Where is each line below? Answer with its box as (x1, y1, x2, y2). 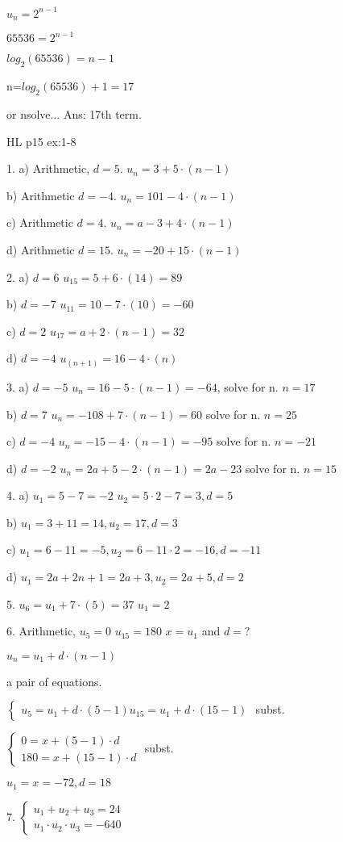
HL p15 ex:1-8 (6, 132, 76, 149)
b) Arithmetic (6, 186, 75, 203)
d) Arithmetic (6, 241, 75, 258)
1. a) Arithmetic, (6, 160, 90, 177)
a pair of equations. (6, 672, 102, 689)
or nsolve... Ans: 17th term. (6, 106, 142, 123)
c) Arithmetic (6, 214, 73, 231)
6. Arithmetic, (6, 622, 76, 639)
